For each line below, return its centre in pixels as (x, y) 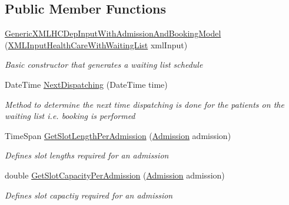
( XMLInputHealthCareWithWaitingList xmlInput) (96, 44)
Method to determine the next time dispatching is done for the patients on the (144, 104)
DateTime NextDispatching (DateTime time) (86, 84)
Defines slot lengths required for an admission (87, 155)
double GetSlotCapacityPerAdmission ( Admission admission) (115, 175)
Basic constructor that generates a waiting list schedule (104, 65)
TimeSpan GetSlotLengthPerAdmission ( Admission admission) (118, 135)
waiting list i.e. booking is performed (70, 116)
